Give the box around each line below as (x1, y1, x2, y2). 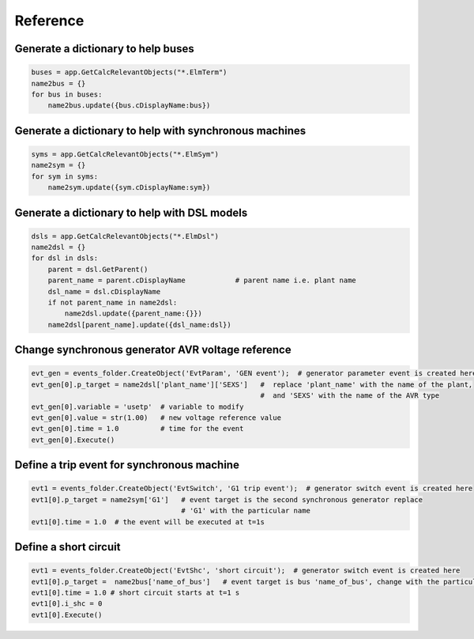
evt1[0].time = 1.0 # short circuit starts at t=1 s (31, 588, 240, 597)
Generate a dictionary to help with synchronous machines (14, 123, 307, 138)
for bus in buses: (31, 89, 103, 99)
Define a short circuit (14, 540, 121, 554)
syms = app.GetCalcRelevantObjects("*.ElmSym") (31, 149, 219, 158)
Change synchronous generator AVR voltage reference (14, 343, 292, 357)
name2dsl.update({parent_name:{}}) (64, 309, 203, 318)
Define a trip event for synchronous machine (14, 459, 240, 472)
